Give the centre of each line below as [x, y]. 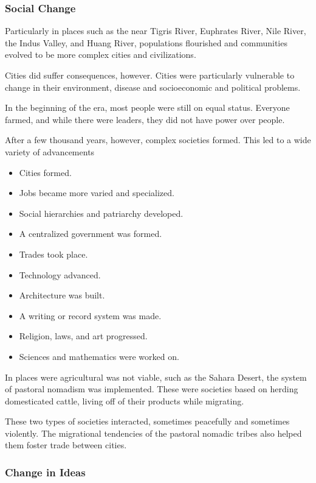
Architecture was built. [62, 295]
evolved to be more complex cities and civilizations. [101, 55]
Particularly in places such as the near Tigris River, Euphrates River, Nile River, [156, 31]
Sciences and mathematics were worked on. [99, 356]
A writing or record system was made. [90, 315]
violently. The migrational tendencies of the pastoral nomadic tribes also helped [153, 433]
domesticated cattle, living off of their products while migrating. [125, 400]
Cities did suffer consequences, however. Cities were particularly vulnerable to [150, 75]
